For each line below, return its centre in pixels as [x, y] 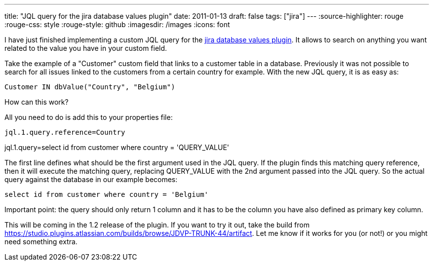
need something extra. [41, 242]
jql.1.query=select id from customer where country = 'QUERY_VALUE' [117, 147]
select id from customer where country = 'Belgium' [107, 194]
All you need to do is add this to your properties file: [89, 117]
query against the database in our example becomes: [91, 179]
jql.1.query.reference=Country [65, 132]
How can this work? [37, 102]
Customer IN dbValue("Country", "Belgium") [90, 87]
